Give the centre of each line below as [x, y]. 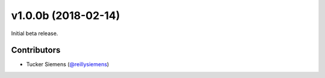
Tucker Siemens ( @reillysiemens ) [68, 64]
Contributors [36, 50]
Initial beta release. [35, 33]
